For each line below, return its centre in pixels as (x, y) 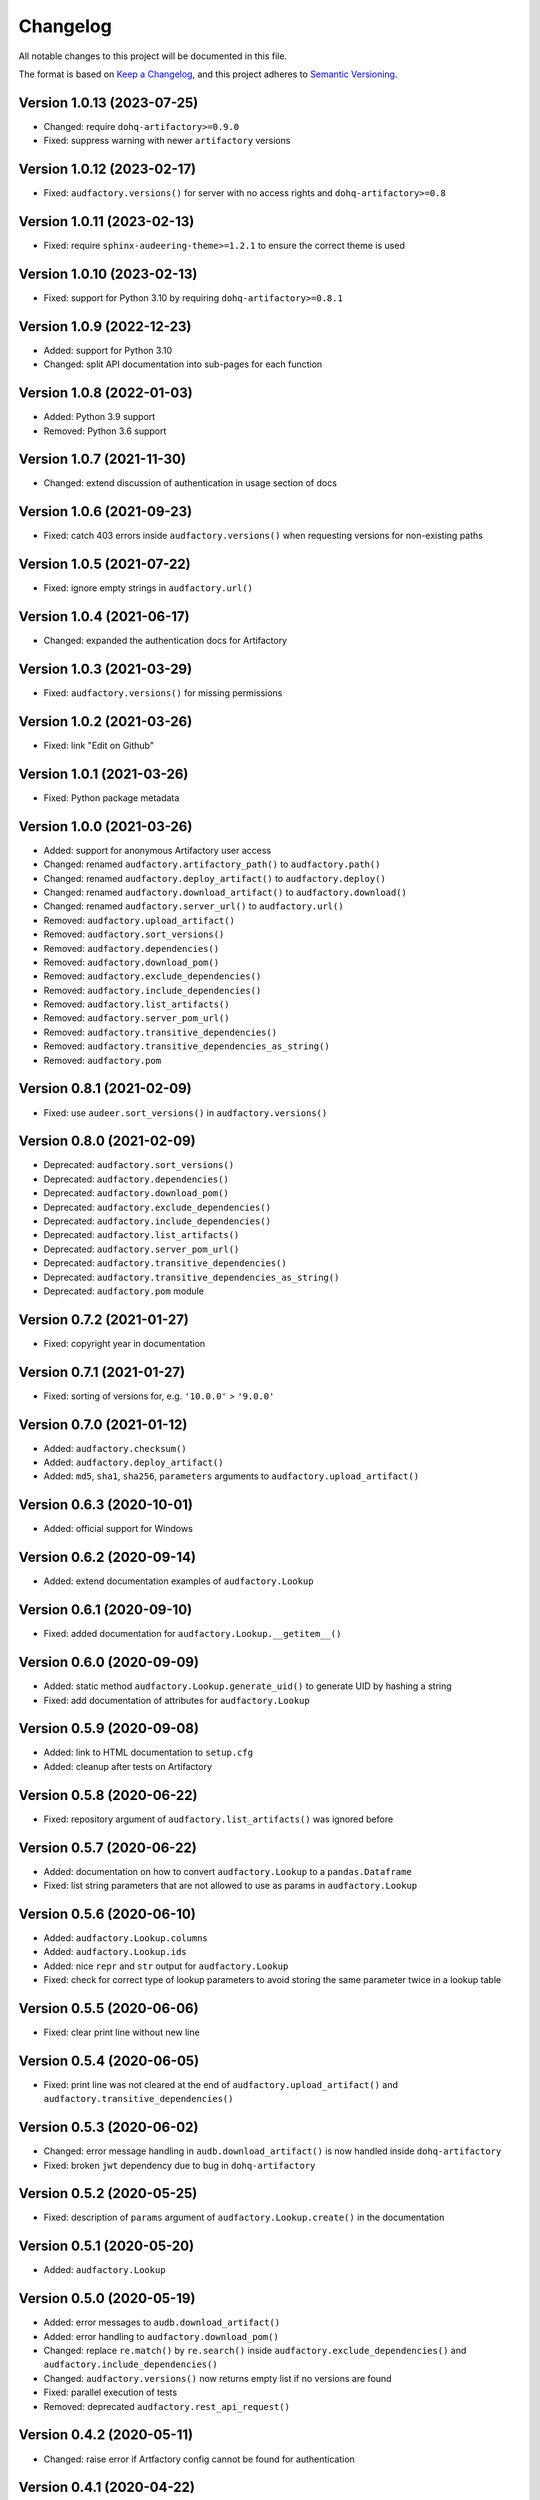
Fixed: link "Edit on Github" (99, 745)
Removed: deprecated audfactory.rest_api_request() (166, 2406)
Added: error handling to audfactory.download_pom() (161, 2336)
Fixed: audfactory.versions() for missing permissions (163, 693)
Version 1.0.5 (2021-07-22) (104, 564)
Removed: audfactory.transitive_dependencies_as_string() (186, 1046)
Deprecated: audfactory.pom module (124, 1291)
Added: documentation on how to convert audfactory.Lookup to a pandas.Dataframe (227, 1871)
